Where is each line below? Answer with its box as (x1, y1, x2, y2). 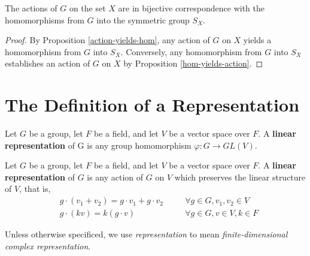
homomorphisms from (5, 13, 84, 26)
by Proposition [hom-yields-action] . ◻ (123, 57, 263, 70)
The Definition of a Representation (5, 92, 300, 117)
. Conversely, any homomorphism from (120, 45, 262, 58)
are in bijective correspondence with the (118, 2, 265, 14)
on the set (69, 2, 106, 14)
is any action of (87, 170, 144, 183)
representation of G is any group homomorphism (5, 138, 192, 151)
